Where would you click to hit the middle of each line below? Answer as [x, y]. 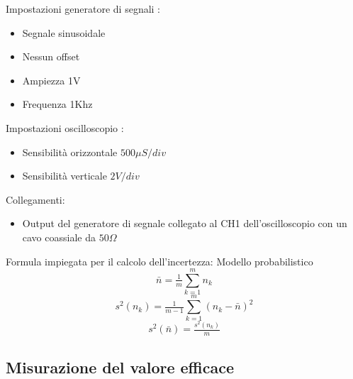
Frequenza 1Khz [57, 104]
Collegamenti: [35, 199]
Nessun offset [51, 56]
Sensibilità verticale [65, 176]
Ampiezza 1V [51, 80]
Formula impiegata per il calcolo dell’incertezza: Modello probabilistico [159, 261]
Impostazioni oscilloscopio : [65, 127]
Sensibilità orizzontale [70, 152]
